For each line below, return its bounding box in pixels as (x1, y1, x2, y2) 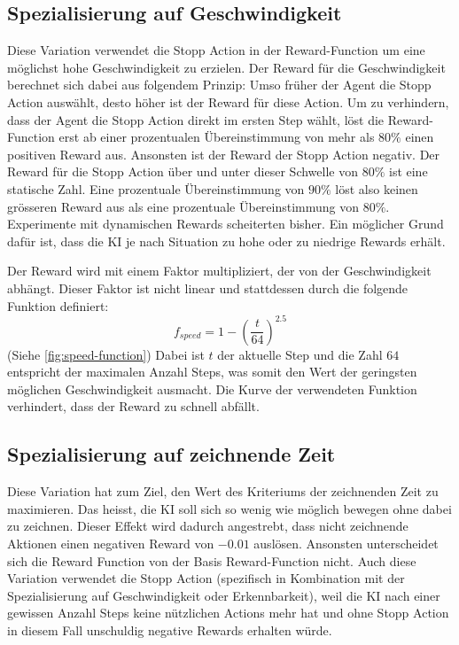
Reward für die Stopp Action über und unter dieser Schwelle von (7, 162, 358, 181)
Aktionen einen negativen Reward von (7, 533, 214, 552)
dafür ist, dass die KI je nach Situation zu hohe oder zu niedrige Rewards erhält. (7, 231, 446, 250)
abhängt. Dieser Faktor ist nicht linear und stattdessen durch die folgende (7, 278, 408, 297)
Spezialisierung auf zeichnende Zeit (7, 440, 336, 468)
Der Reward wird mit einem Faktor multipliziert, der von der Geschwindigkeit (7, 261, 432, 280)
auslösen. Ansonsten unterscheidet (253, 533, 439, 552)
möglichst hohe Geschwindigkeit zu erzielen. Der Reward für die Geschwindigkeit (7, 58, 446, 76)
